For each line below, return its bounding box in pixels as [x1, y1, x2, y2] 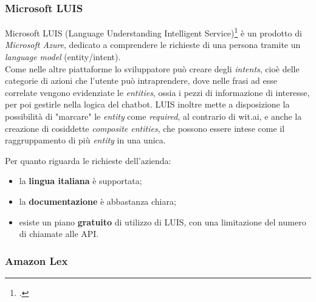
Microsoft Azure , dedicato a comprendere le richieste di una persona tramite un [5, 38, 301, 51]
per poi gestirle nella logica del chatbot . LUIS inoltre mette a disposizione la [5, 98, 290, 111]
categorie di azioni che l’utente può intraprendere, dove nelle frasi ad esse [5, 74, 278, 87]
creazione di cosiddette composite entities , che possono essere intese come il [5, 122, 285, 134]
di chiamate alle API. [19, 227, 99, 240]
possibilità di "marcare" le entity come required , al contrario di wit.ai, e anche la [5, 110, 302, 123]
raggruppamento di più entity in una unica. [5, 134, 166, 146]
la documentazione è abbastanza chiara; [19, 195, 176, 207]
